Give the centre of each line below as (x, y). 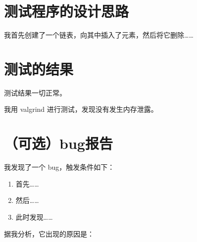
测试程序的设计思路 (67, 11)
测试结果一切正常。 (35, 92)
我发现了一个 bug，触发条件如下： (59, 167)
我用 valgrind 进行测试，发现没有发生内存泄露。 (81, 109)
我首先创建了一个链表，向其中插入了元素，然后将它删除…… (99, 35)
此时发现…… (34, 217)
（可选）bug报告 (58, 143)
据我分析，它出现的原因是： (49, 233)
